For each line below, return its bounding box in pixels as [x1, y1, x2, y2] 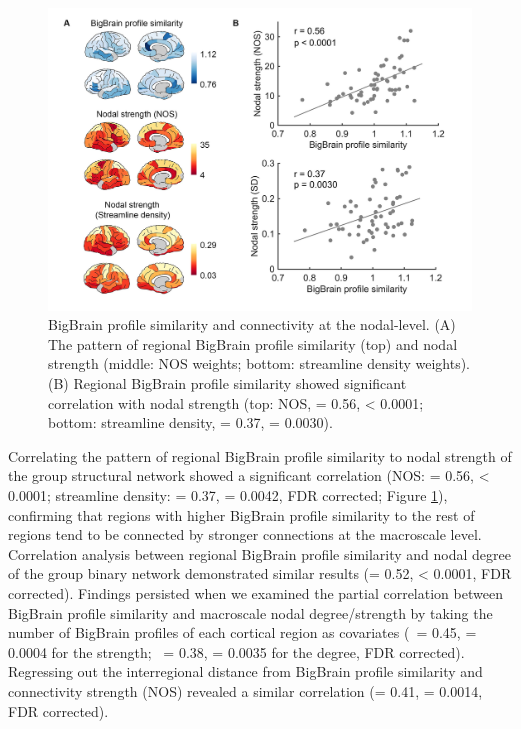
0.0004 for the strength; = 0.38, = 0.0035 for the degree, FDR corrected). [8, 641, 465, 662]
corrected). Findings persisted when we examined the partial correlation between [8, 582, 503, 603]
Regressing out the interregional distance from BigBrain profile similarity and [8, 661, 483, 682]
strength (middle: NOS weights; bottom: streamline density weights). [48, 353, 471, 374]
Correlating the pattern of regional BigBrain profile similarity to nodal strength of [8, 445, 512, 466]
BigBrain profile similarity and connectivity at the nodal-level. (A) [48, 314, 456, 335]
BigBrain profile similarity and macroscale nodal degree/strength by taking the [8, 602, 493, 623]
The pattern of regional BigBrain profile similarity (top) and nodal [48, 333, 458, 354]
